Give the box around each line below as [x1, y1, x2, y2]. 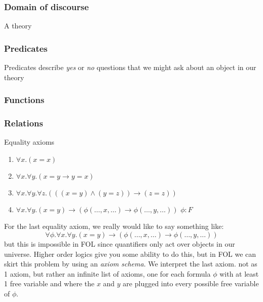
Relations [4, 116, 43, 129]
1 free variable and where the [4, 278, 95, 289]
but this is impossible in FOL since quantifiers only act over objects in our [4, 239, 235, 249]
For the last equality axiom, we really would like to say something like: [4, 221, 224, 231]
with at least [219, 268, 259, 279]
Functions [4, 93, 45, 106]
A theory [4, 20, 32, 31]
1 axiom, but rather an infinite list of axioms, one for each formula [4, 268, 211, 279]
